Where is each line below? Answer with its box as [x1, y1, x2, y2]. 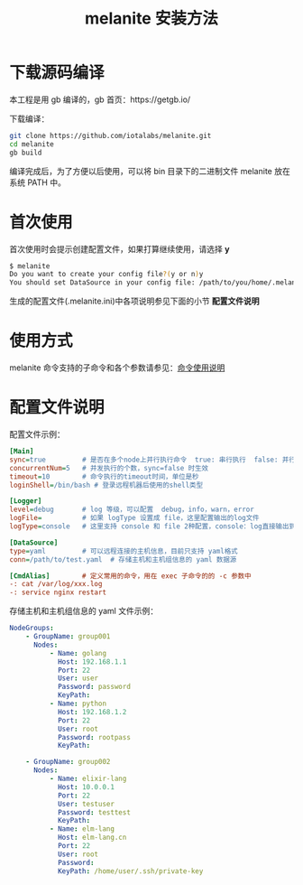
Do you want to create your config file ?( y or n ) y [9, 270, 204, 279]
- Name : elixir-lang [49, 774, 127, 783]
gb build [9, 148, 42, 157]
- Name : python [49, 699, 106, 708]
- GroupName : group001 [25, 632, 111, 641]
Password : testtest [57, 807, 131, 817]
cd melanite [9, 139, 54, 149]
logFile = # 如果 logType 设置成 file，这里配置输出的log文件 [9, 514, 260, 523]
